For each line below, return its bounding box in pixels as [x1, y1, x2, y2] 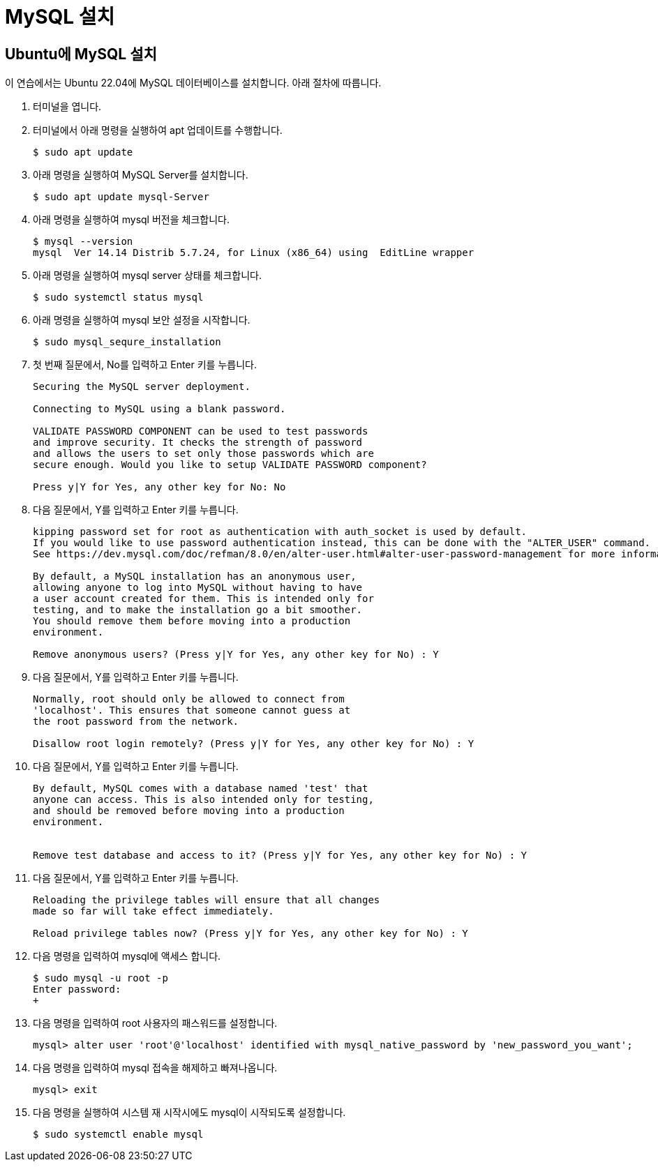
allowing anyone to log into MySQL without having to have [33, 582, 363, 594]
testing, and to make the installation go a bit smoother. [33, 604, 363, 616]
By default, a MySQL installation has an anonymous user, [33, 571, 357, 582]
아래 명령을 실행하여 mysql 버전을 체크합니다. [33, 213, 230, 226]
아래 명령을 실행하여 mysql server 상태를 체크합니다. [33, 269, 262, 282]
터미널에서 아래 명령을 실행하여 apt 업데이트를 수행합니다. [33, 124, 283, 137]
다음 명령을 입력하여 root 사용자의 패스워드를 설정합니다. [33, 1017, 278, 1030]
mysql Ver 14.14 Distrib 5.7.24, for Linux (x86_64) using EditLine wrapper [33, 247, 474, 259]
